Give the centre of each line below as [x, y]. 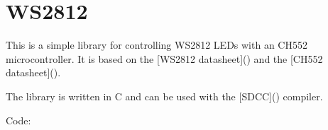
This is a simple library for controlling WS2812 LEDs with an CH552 [157, 45]
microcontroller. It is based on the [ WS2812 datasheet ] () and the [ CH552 [164, 58]
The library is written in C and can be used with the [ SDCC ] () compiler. [164, 96]
